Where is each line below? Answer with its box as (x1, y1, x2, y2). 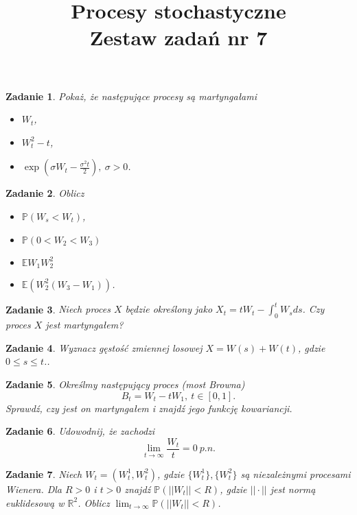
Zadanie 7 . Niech (5, 466, 82, 481)
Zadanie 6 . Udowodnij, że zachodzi (5, 424, 155, 438)
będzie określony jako (125, 302, 213, 316)
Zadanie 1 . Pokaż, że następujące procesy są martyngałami (5, 88, 257, 103)
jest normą (270, 481, 316, 496)
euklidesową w (5, 495, 65, 510)
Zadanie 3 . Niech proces (5, 302, 111, 316)
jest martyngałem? (45, 318, 124, 332)
